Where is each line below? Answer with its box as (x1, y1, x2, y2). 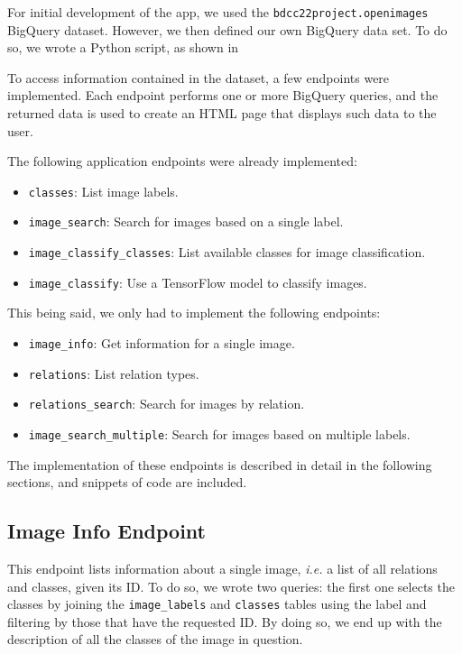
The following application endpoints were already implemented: (7, 152, 357, 170)
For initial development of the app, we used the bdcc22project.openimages (7, 3, 429, 21)
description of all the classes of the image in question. (7, 630, 303, 649)
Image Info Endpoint (7, 517, 206, 545)
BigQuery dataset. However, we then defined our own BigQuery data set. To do (7, 20, 448, 39)
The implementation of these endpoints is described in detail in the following (7, 455, 432, 474)
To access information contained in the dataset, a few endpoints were (7, 68, 390, 87)
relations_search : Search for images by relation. (28, 394, 305, 413)
